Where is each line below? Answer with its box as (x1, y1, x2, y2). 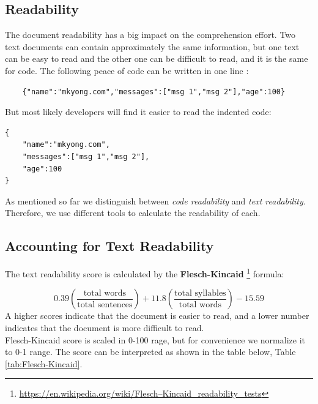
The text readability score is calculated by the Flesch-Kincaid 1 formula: (5, 266, 284, 280)
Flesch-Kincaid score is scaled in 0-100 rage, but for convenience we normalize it (5, 333, 305, 346)
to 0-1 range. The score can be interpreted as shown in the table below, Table (5, 345, 296, 358)
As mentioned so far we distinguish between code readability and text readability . (5, 194, 306, 207)
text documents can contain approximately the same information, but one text (5, 40, 300, 53)
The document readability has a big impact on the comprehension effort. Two (5, 28, 296, 41)
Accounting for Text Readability (5, 236, 214, 255)
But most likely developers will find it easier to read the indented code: (5, 105, 272, 118)
